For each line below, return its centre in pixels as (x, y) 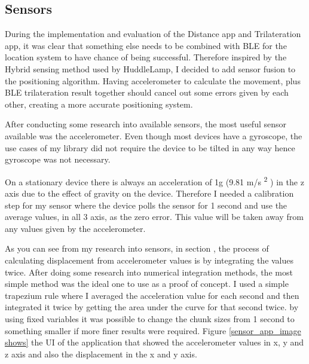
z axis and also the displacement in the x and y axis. (101, 354)
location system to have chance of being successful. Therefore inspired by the (146, 57)
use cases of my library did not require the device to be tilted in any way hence (150, 147)
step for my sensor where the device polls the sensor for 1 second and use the (146, 205)
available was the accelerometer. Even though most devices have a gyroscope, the (154, 135)
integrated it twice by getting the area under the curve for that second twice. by (152, 307)
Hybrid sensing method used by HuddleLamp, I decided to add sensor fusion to (150, 68)
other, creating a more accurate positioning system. (99, 104)
